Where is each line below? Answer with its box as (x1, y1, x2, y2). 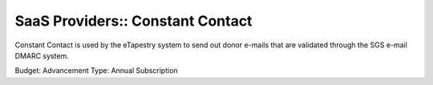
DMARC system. (14, 51, 70, 60)
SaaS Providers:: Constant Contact (14, 12, 253, 30)
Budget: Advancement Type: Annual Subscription (14, 66, 178, 75)
